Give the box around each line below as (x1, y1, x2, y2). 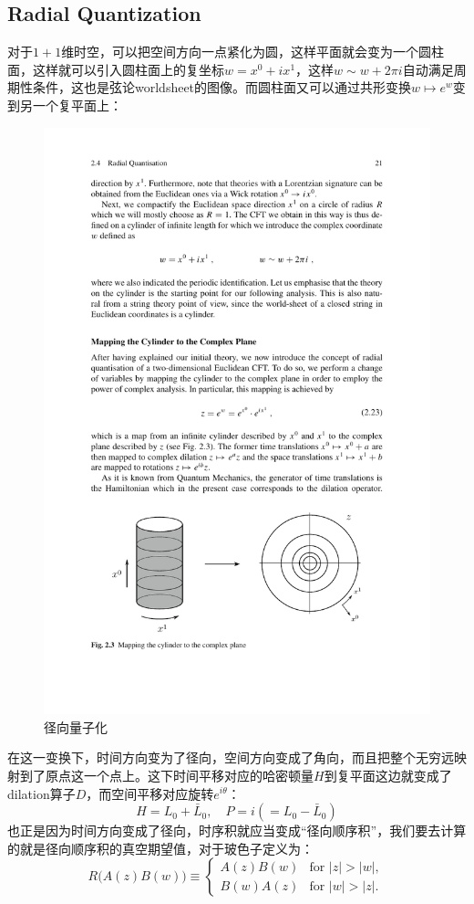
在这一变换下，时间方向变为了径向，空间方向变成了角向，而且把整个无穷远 (7, 748, 454, 767)
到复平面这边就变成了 (324, 765, 452, 784)
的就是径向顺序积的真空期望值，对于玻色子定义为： (7, 838, 314, 857)
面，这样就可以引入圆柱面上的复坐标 (7, 59, 224, 79)
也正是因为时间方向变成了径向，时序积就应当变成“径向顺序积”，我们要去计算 (7, 821, 467, 840)
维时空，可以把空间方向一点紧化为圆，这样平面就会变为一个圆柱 (61, 42, 445, 61)
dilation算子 (7, 783, 76, 803)
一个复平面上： (32, 95, 122, 114)
